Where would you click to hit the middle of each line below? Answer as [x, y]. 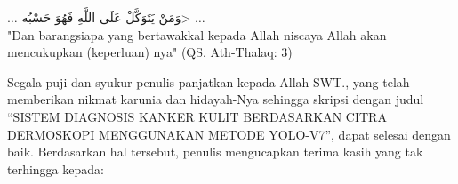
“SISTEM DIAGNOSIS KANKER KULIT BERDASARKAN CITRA [197, 116]
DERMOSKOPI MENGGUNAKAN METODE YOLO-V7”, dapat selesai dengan [229, 134]
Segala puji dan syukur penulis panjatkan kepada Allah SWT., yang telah [209, 81]
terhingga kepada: [56, 168]
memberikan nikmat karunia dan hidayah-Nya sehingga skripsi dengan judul [216, 99]
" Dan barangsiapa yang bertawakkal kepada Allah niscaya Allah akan [197, 34]
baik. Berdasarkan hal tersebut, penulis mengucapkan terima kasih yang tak [215, 152]
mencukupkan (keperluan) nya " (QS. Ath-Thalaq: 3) [150, 52]
